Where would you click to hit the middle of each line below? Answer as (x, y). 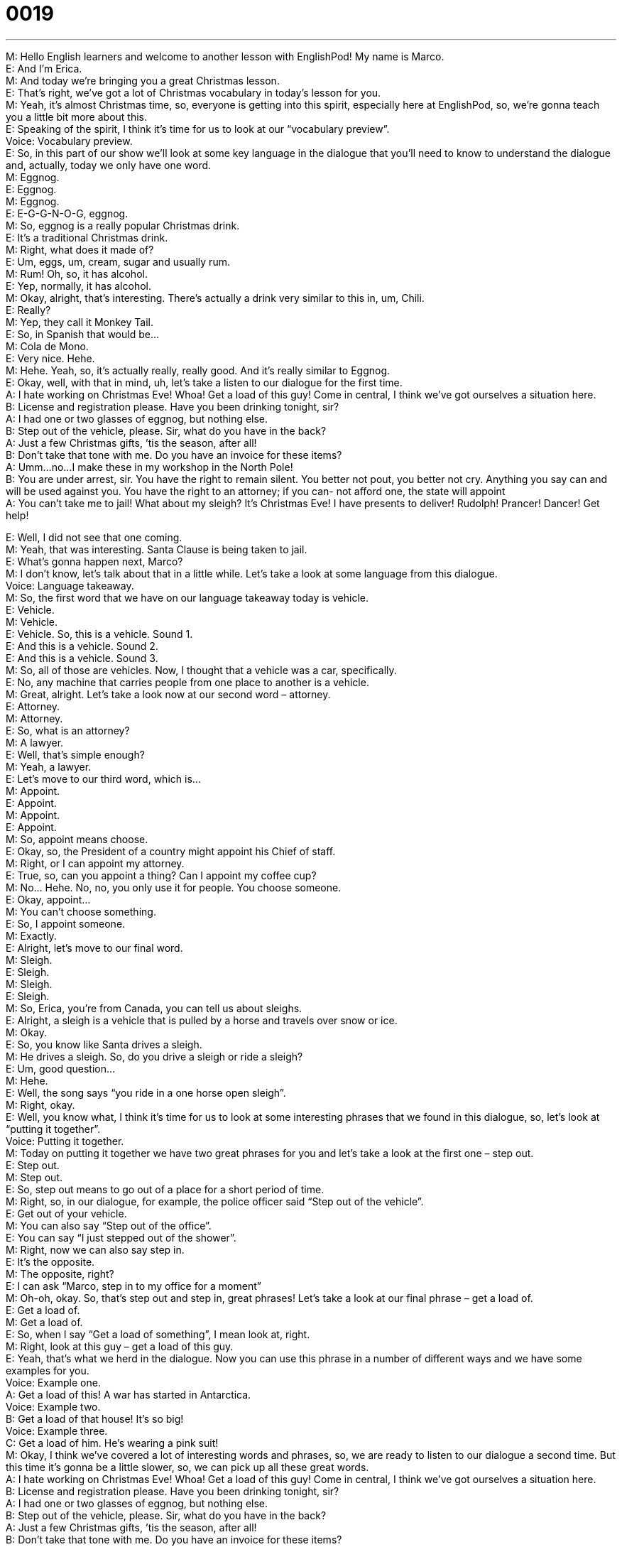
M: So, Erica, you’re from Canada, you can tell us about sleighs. (154, 1008)
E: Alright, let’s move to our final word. (94, 948)
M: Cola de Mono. (47, 346)
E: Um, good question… (61, 1068)
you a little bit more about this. (77, 116)
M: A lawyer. (35, 742)
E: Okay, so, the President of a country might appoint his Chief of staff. (171, 851)
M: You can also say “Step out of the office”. (109, 1225)
